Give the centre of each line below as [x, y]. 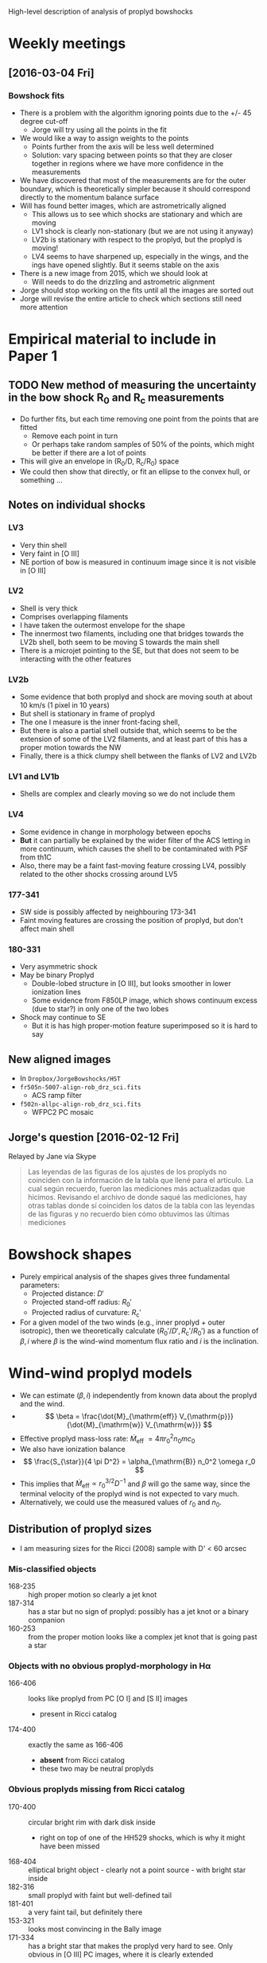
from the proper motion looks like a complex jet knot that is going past [143, 1637]
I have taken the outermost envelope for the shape [102, 625]
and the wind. [42, 1404]
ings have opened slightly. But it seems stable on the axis [126, 265]
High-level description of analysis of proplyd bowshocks [101, 12]
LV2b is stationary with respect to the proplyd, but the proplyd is [137, 239]
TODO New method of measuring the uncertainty [132, 385]
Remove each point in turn [75, 436]
